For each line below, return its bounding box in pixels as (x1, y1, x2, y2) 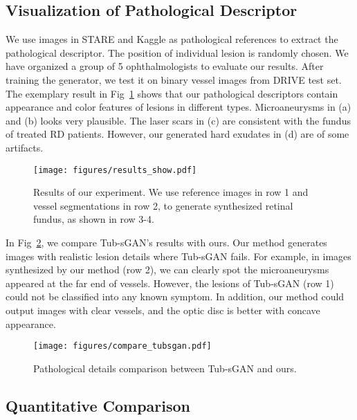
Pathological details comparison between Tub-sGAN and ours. (33, 360, 297, 375)
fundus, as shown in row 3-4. (33, 212, 154, 226)
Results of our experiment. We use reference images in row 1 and (33, 185, 309, 199)
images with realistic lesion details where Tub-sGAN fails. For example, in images (6, 248, 351, 263)
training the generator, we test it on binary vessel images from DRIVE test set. (6, 72, 342, 86)
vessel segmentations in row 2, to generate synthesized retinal (33, 198, 293, 212)
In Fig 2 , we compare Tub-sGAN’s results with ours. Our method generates (6, 235, 327, 249)
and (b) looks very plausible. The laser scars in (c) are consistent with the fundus (6, 113, 351, 127)
